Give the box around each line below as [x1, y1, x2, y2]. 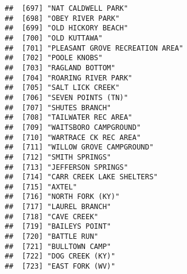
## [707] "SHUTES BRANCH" [5, 103, 111, 112]
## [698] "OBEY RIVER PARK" [5, 14, 120, 23]
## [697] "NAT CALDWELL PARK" [5, 4, 128, 13]
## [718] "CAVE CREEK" [5, 212, 99, 221]
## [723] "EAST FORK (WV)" [5, 262, 116, 271]
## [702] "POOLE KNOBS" [5, 54, 103, 63]
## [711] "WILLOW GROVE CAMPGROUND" [5, 143, 154, 152]
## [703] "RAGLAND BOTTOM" [5, 63, 116, 72]
